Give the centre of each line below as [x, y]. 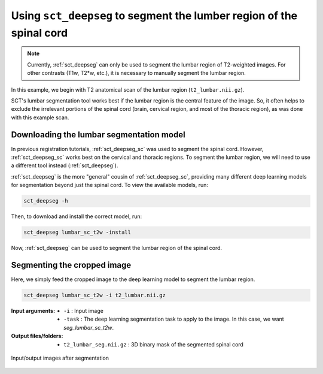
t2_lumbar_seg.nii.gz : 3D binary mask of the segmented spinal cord [153, 344]
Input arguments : [33, 310]
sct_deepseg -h [46, 201]
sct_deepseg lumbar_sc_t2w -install [77, 233]
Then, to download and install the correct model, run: [77, 216]
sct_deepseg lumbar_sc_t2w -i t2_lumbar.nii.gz [95, 295]
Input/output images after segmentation [60, 358]
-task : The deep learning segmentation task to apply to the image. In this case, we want [174, 319]
